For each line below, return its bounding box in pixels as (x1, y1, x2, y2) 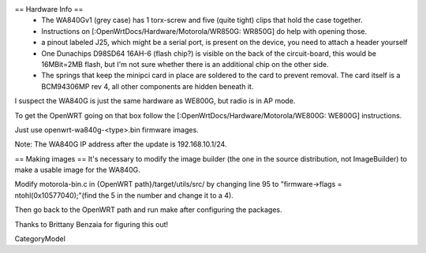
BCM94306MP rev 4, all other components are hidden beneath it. (41, 81, 254, 91)
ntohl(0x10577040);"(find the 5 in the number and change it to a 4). (14, 190, 234, 200)
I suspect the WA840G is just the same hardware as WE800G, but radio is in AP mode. (14, 96, 296, 106)
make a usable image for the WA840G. (14, 166, 141, 175)
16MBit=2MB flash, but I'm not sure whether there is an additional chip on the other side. (41, 59, 329, 69)
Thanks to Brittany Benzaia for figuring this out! (14, 219, 169, 229)
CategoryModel (14, 234, 66, 244)
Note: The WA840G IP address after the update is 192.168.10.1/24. (14, 140, 227, 149)
